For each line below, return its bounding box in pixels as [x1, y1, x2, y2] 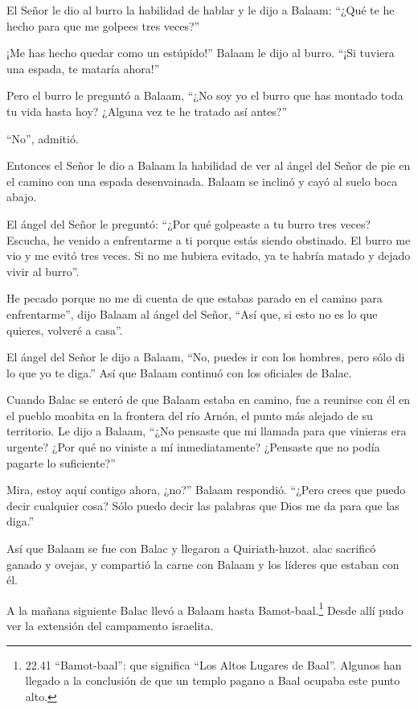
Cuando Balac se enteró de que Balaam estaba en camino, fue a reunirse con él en [6, 391, 410, 408]
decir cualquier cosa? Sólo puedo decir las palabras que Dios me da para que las [6, 497, 400, 513]
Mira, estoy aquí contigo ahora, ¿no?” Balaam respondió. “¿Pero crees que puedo [6, 481, 406, 498]
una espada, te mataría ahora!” [6, 60, 160, 76]
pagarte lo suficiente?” [6, 454, 116, 471]
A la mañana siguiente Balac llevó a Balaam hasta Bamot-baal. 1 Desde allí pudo [6, 599, 404, 618]
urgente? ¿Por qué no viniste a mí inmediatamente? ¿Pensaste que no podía [6, 439, 380, 455]
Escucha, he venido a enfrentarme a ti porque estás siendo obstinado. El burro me [6, 231, 411, 248]
